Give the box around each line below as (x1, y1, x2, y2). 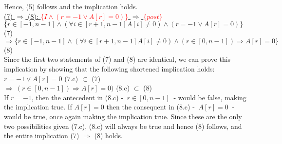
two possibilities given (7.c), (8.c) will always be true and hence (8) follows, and (4, 121, 242, 131)
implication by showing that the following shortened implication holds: (4, 63, 215, 73)
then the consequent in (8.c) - (106, 102, 195, 112)
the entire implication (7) (4, 130, 79, 141)
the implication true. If (4, 102, 73, 112)
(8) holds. (94, 130, 123, 141)
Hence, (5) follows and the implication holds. (4, 1, 138, 11)
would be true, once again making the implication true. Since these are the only (4, 111, 242, 121)
